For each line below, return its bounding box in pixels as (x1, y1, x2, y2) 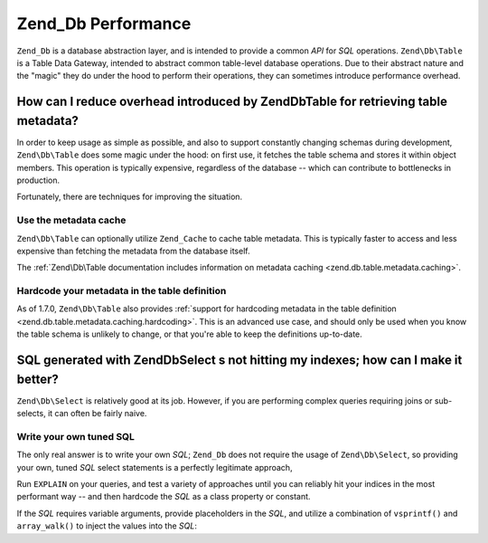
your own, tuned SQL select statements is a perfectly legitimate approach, (16, 462, 293, 472)
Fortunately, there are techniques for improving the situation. (16, 191, 243, 203)
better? (16, 371, 59, 386)
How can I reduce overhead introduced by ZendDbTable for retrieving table (16, 94, 447, 110)
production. (16, 175, 61, 186)
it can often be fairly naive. (47, 408, 147, 419)
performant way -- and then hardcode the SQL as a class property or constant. (16, 491, 311, 502)
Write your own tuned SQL (16, 430, 136, 443)
